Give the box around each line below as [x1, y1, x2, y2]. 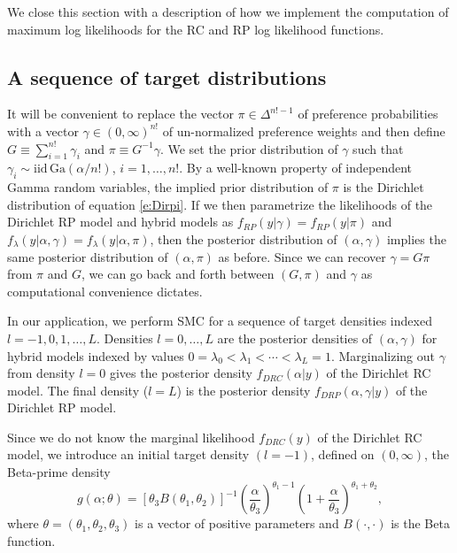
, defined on [311, 445, 375, 464]
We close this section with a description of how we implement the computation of [7, 3, 449, 20]
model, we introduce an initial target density [7, 445, 250, 464]
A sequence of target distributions [7, 63, 327, 90]
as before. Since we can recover [218, 247, 386, 265]
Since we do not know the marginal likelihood [7, 427, 255, 446]
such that [352, 139, 404, 157]
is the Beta [391, 514, 450, 533]
